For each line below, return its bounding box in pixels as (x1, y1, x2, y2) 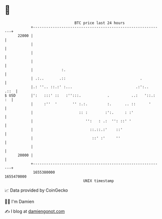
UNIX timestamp (83, 178, 114, 183)
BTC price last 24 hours (74, 20, 125, 25)
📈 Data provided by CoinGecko (4, 187, 68, 193)
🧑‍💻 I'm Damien (4, 199, 35, 204)
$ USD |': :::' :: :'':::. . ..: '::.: (4, 93, 156, 98)
